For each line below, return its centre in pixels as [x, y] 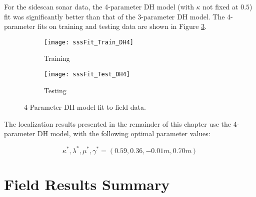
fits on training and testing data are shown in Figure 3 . [122, 26]
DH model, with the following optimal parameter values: [124, 133]
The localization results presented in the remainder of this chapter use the [118, 123]
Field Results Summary [87, 184]
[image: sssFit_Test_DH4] [87, 75]
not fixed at [220, 6]
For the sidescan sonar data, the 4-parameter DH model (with [99, 6]
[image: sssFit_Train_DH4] [89, 42]
